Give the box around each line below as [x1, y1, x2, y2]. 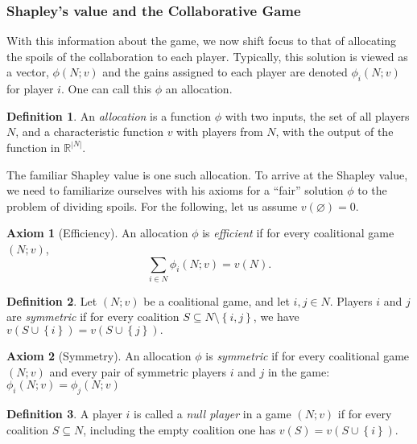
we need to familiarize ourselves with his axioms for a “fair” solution [6, 182, 344, 199]
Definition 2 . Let [6, 292, 97, 309]
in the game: [267, 363, 330, 380]
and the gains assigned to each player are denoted [102, 64, 348, 80]
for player [6, 80, 54, 97]
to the [357, 182, 387, 199]
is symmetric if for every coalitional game [205, 347, 410, 364]
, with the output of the [275, 123, 394, 140]
